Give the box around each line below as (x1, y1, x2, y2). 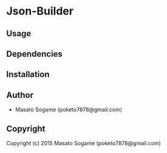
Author (6, 90, 33, 100)
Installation (6, 70, 50, 80)
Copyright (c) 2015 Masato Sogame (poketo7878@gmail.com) (6, 139, 161, 146)
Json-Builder (6, 4, 74, 18)
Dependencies (6, 48, 63, 59)
